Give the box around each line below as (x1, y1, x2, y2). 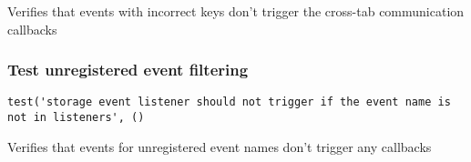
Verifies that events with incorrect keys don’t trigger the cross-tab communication (7, 2, 465, 20)
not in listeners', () (7, 111, 145, 125)
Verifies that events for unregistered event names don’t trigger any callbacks (7, 137, 432, 156)
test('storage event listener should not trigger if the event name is (7, 96, 451, 109)
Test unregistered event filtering (7, 58, 249, 81)
